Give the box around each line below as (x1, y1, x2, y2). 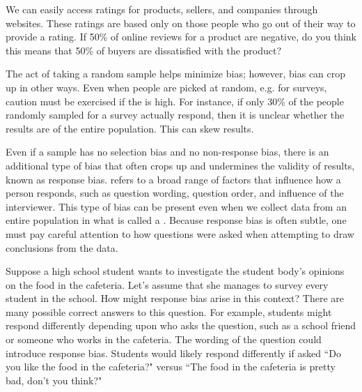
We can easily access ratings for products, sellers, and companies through (6, 2, 318, 16)
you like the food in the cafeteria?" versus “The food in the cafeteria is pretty (6, 359, 336, 374)
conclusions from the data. (6, 240, 118, 255)
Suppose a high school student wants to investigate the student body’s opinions (6, 264, 345, 278)
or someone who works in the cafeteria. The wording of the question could (6, 332, 322, 347)
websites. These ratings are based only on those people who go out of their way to (6, 15, 356, 30)
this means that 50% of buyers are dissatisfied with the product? (6, 43, 282, 57)
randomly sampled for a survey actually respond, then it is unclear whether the (6, 107, 345, 122)
